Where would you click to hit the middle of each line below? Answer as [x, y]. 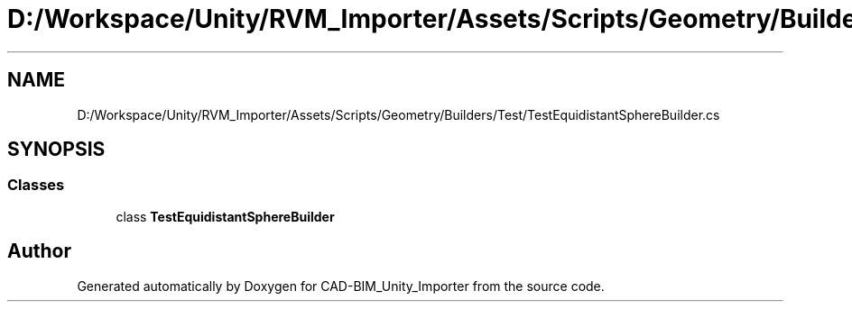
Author [39, 251]
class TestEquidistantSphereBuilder [225, 216]
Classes [36, 185]
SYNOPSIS [56, 150]
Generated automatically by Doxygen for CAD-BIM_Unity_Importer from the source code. [341, 286]
